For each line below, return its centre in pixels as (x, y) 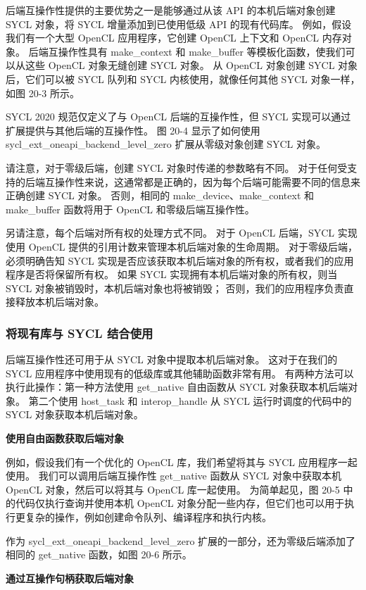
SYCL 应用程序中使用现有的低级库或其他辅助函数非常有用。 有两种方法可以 (180, 373)
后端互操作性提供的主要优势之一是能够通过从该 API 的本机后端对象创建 (171, 10)
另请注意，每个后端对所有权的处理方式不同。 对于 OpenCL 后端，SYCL (170, 233)
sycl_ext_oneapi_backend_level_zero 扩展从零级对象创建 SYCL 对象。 (166, 144)
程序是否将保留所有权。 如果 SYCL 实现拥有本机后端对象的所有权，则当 (172, 274)
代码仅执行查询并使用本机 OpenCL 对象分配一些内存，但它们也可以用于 (180, 503)
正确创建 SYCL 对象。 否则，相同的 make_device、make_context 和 (160, 195)
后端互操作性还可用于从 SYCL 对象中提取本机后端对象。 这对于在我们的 (172, 359)
